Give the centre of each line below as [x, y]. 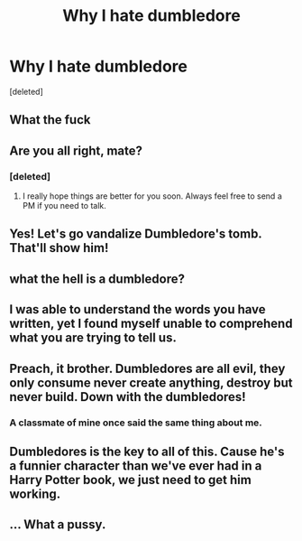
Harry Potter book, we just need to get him [131, 480]
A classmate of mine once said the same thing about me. [136, 423]
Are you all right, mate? [76, 150]
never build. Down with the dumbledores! [128, 397]
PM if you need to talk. [64, 206]
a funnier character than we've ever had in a [136, 466]
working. [35, 494]
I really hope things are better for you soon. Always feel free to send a [152, 196]
